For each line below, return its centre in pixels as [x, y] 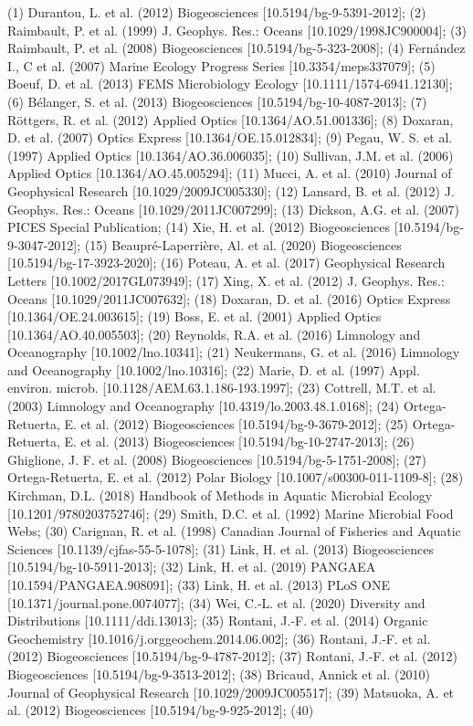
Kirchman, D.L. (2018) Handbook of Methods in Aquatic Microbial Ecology [220, 495]
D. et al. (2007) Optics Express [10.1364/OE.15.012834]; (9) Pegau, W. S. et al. [230, 137]
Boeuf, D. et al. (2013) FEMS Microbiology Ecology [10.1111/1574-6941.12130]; [230, 84]
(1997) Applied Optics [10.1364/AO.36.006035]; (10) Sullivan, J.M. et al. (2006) [231, 155]
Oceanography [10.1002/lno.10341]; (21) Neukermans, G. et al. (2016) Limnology [234, 352]
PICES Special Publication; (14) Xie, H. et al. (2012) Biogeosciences [199, 227]
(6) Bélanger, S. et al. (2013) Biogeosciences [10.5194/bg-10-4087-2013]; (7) [217, 101]
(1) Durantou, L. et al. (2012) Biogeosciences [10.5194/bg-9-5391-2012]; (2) [217, 12]
